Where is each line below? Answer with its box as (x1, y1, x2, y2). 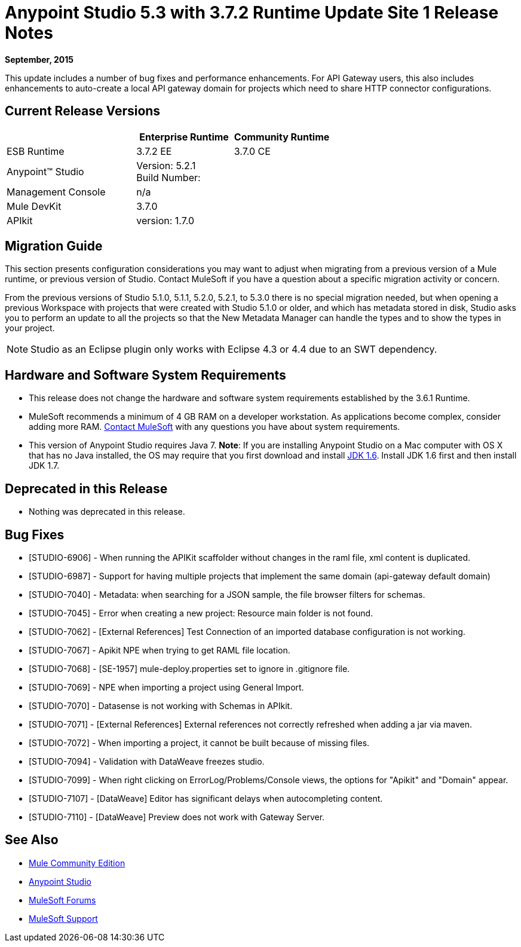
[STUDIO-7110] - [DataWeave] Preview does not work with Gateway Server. (29, 811, 325, 822)
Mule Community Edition (29, 857, 125, 868)
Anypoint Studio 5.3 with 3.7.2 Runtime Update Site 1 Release (5, 2, 499, 23)
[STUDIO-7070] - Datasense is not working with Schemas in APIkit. (29, 700, 293, 711)
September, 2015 (5, 54, 73, 65)
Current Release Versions (5, 103, 161, 119)
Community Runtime (234, 130, 330, 143)
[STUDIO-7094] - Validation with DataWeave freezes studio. (29, 756, 265, 766)
